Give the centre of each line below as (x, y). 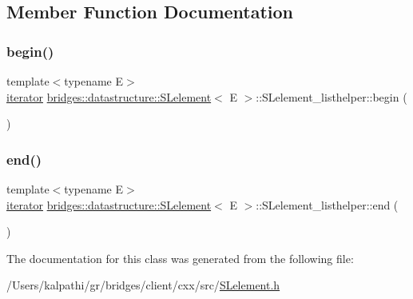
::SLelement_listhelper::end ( (327, 204)
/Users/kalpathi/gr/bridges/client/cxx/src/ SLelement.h (143, 285)
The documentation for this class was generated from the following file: (180, 258)
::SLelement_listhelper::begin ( (332, 96)
